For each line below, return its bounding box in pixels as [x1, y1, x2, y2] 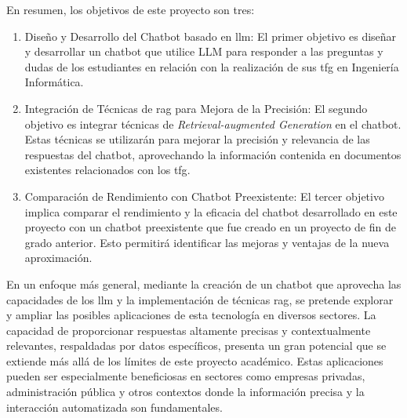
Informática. [24, 74, 84, 90]
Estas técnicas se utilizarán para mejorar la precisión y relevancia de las [24, 131, 370, 147]
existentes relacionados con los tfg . [24, 162, 191, 178]
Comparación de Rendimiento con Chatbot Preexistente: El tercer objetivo [24, 187, 384, 204]
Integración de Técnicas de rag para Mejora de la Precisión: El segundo [24, 100, 368, 116]
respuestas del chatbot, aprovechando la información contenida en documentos [24, 146, 402, 162]
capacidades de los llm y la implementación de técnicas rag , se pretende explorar [6, 291, 394, 307]
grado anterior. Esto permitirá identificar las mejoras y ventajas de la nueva [24, 234, 390, 250]
